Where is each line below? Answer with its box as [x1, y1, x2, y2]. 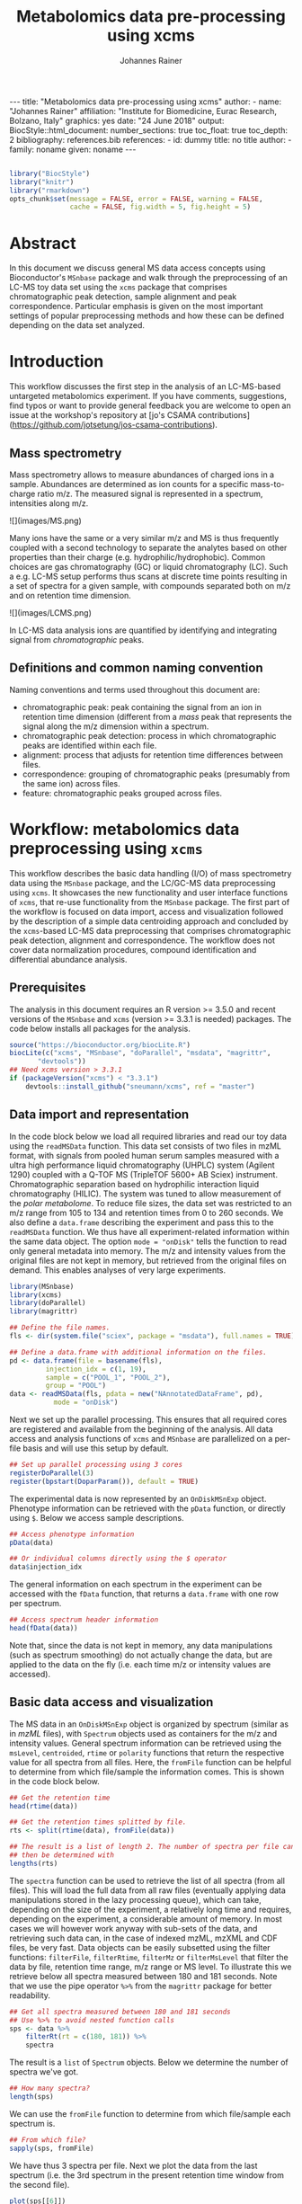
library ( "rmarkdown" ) [9, 186, 91, 195]
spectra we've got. [9, 2066, 79, 2077]
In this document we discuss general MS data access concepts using [9, 262, 266, 273]
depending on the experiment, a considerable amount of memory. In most [9, 1913, 282, 1924]
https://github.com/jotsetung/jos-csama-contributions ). [12, 420, 218, 431]
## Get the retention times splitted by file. [9, 1817, 187, 1826]
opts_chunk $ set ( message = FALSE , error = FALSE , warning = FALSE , [9, 194, 263, 203]
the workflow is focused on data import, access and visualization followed [9, 906, 284, 917]
